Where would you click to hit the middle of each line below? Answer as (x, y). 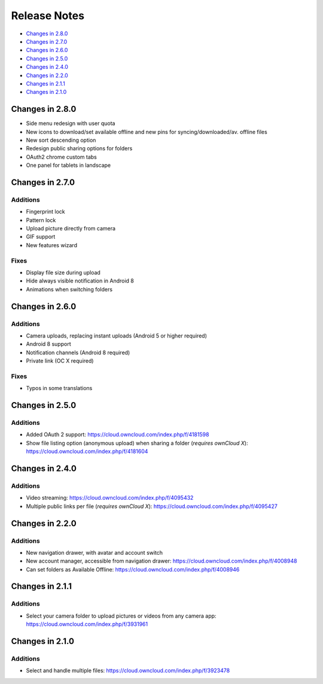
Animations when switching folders (69, 289)
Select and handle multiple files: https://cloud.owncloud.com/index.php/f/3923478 (128, 671)
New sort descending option (61, 140)
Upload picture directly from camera (71, 229)
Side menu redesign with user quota (71, 123)
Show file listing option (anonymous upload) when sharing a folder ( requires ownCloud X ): (137, 443)
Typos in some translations (59, 388)
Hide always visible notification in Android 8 (80, 281)
